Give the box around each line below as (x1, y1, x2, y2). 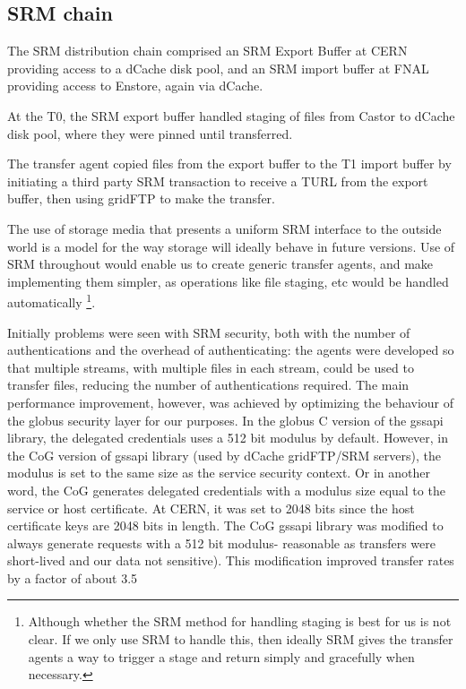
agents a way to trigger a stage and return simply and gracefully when (28, 647, 415, 666)
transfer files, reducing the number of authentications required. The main (7, 375, 410, 394)
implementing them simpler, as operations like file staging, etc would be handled (7, 271, 449, 290)
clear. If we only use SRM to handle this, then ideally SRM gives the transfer (28, 630, 453, 649)
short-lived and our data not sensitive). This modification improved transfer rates (7, 551, 454, 570)
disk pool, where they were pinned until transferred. (7, 124, 293, 142)
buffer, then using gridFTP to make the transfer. (7, 189, 275, 208)
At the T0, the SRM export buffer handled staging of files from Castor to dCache (7, 106, 455, 125)
